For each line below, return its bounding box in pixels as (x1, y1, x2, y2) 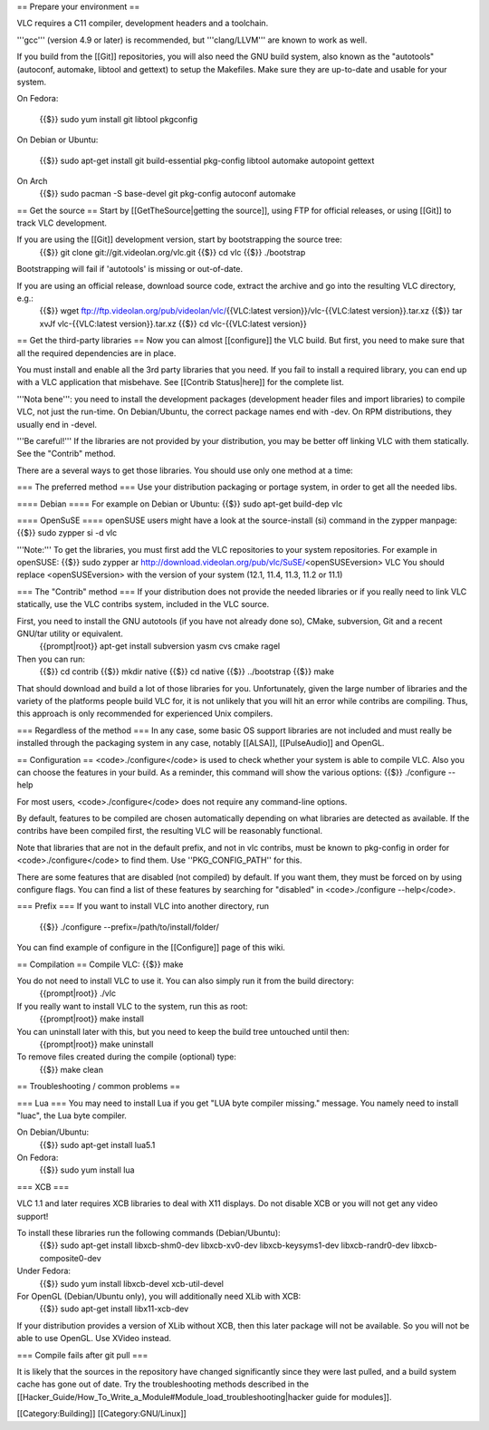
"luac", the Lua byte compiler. (16, 1110, 127, 1121)
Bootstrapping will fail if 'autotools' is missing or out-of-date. (16, 264, 244, 275)
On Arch (16, 175, 48, 186)
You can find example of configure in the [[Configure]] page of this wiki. (16, 942, 285, 953)
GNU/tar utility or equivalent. (16, 628, 124, 639)
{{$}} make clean (39, 1064, 104, 1075)
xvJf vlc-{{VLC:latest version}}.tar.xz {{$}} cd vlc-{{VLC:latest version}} (39, 318, 307, 329)
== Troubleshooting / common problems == (16, 1081, 181, 1092)
